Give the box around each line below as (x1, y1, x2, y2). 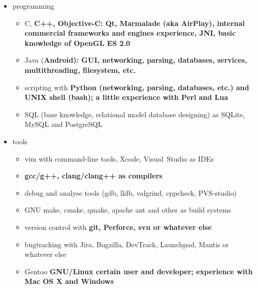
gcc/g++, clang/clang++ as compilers (24, 170, 163, 181)
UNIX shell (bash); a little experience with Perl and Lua (24, 92, 229, 102)
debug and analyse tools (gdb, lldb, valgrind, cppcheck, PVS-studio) (24, 187, 237, 198)
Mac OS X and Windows (24, 276, 114, 286)
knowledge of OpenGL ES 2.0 (24, 37, 131, 48)
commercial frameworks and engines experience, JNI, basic (24, 28, 236, 38)
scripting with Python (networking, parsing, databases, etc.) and (24, 82, 249, 92)
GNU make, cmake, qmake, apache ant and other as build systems (24, 204, 231, 215)
